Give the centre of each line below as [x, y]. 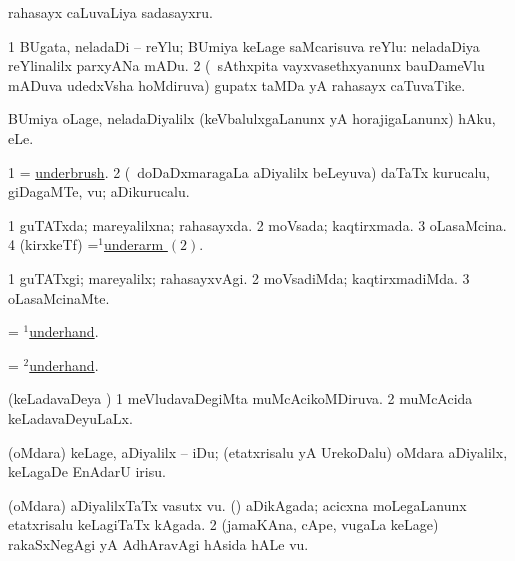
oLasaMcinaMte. [59, 297]
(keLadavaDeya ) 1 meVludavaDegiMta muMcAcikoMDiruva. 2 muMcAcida [240, 398]
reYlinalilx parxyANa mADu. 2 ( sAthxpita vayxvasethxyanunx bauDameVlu [246, 65]
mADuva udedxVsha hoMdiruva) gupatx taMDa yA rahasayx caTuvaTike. [237, 84]
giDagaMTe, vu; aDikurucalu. [99, 191]
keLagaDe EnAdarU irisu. [87, 471]
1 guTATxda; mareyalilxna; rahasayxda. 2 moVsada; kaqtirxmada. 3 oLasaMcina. [257, 224]
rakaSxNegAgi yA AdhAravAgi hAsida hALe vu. [158, 543]
